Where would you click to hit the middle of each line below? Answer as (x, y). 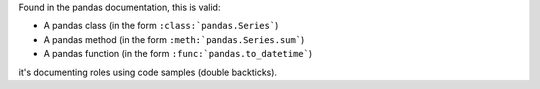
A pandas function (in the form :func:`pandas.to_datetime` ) (178, 54)
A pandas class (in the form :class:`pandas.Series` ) (161, 26)
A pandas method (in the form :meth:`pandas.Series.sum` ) (174, 39)
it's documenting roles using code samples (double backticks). (148, 72)
